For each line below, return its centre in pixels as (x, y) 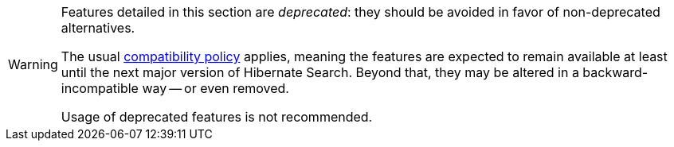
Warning (33, 64)
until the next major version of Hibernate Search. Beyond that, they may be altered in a (320, 72)
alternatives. (98, 28)
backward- (615, 72)
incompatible (100, 88)
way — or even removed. (216, 88)
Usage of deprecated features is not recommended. (217, 117)
